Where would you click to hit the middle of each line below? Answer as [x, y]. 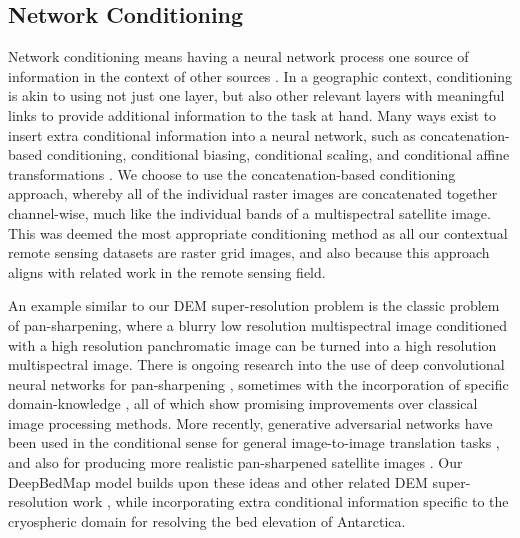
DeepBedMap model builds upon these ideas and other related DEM [218, 481]
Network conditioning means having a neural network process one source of [238, 56]
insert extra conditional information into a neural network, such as [212, 134]
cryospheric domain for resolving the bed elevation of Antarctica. [207, 520]
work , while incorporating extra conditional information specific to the [290, 501]
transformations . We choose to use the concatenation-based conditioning [232, 173]
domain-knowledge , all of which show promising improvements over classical [243, 403]
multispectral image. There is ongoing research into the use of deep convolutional [256, 364]
